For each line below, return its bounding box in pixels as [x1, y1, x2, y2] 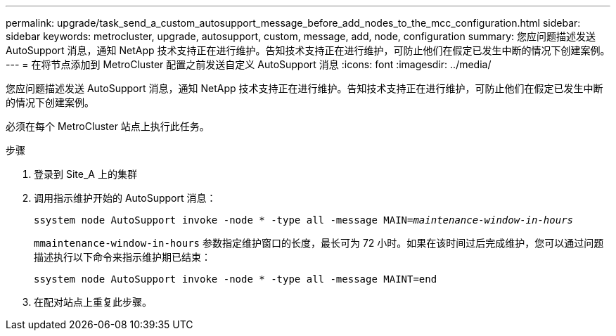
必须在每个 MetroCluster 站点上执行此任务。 [6, 120, 210, 132]
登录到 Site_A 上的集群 [34, 168, 137, 180]
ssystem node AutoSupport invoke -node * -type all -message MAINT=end [34, 273, 437, 285]
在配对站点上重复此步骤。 [34, 296, 152, 308]
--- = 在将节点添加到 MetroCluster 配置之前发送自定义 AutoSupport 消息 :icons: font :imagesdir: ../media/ [6, 58, 492, 70]
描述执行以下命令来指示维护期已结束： [34, 251, 211, 263]
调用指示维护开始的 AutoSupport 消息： [34, 192, 217, 204]
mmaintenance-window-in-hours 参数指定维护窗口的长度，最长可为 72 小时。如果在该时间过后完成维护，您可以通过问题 [34, 237, 604, 249]
